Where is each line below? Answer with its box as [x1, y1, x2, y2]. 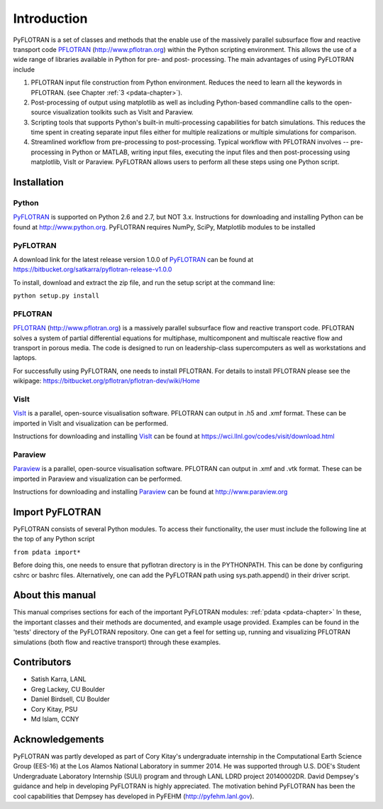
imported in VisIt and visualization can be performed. [13, 419, 168, 428]
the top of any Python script [13, 535, 95, 543]
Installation [13, 176, 64, 188]
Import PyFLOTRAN [13, 506, 101, 518]
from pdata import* [13, 548, 81, 556]
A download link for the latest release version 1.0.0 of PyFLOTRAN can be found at [13, 255, 254, 264]
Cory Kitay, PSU [30, 705, 78, 713]
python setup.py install [13, 292, 99, 300]
